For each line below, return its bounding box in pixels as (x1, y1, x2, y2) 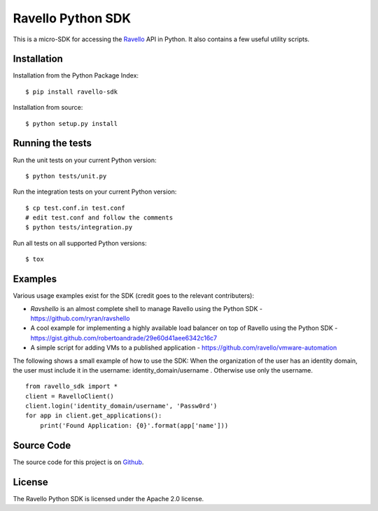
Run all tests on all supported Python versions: (13, 238, 147, 247)
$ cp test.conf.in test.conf (25, 203, 125, 212)
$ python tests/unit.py (25, 172, 107, 180)
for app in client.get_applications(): (25, 412, 162, 419)
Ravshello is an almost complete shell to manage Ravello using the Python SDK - (30, 304, 262, 312)
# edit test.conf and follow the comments (25, 214, 174, 222)
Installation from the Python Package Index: (13, 71, 139, 80)
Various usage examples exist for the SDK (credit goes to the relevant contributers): (13, 292, 255, 300)
